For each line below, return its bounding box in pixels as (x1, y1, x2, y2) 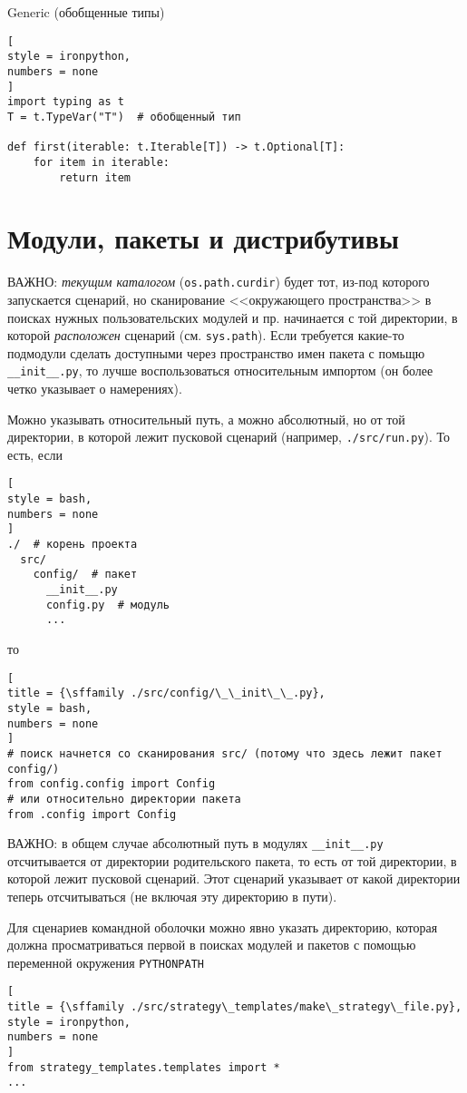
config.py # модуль (45, 598, 170, 611)
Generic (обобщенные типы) (7, 3, 165, 21)
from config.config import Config (7, 777, 216, 791)
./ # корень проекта (7, 538, 138, 551)
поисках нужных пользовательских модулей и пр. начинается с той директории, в (7, 307, 458, 327)
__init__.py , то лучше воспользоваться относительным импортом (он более (7, 361, 433, 380)
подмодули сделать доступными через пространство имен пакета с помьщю (7, 343, 425, 362)
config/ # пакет (33, 568, 138, 581)
